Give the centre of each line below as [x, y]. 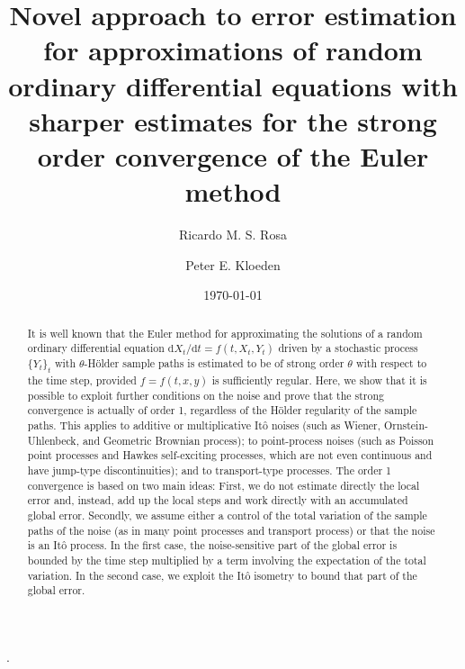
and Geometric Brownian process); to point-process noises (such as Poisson [258, 440]
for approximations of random [233, 50]
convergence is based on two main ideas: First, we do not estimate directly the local [224, 485]
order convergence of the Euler [233, 155]
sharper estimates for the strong [233, 120]
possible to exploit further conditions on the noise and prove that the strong [206, 395]
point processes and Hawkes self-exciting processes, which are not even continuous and [230, 455]
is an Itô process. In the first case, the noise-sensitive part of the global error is [212, 545]
